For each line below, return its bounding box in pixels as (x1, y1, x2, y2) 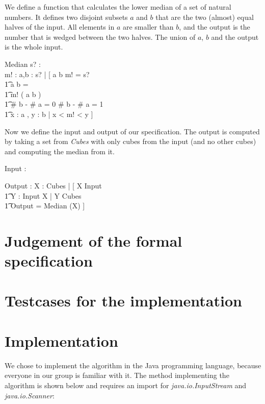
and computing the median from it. (5, 146, 115, 156)
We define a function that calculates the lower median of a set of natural (5, 2, 231, 12)
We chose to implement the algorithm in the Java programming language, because (5, 360, 261, 370)
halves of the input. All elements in (5, 21, 115, 32)
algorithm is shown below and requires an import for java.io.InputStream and (5, 379, 247, 390)
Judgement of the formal (5, 230, 182, 251)
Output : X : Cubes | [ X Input (5, 180, 102, 191)
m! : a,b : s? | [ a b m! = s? (5, 68, 90, 79)
